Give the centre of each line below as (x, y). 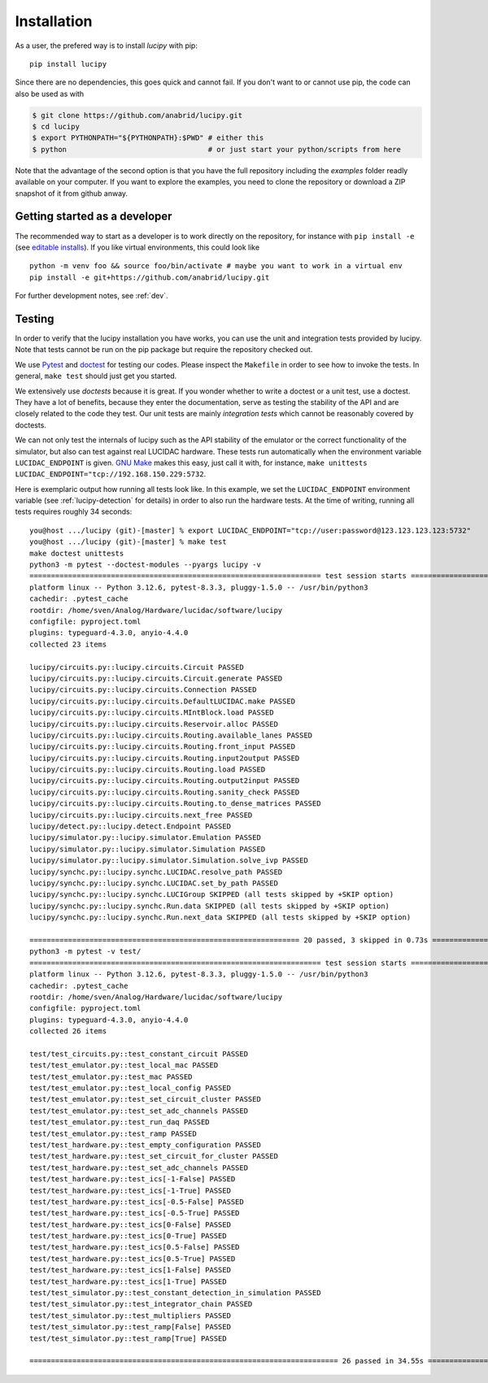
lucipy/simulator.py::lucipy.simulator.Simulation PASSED (148, 849)
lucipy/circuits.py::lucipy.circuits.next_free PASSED (141, 815)
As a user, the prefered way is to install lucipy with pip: (107, 46)
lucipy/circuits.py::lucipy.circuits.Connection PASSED (143, 690)
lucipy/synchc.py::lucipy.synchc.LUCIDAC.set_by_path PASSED (154, 883)
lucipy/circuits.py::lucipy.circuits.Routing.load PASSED (148, 770)
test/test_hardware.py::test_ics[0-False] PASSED (131, 1224)
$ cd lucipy (56, 127)
